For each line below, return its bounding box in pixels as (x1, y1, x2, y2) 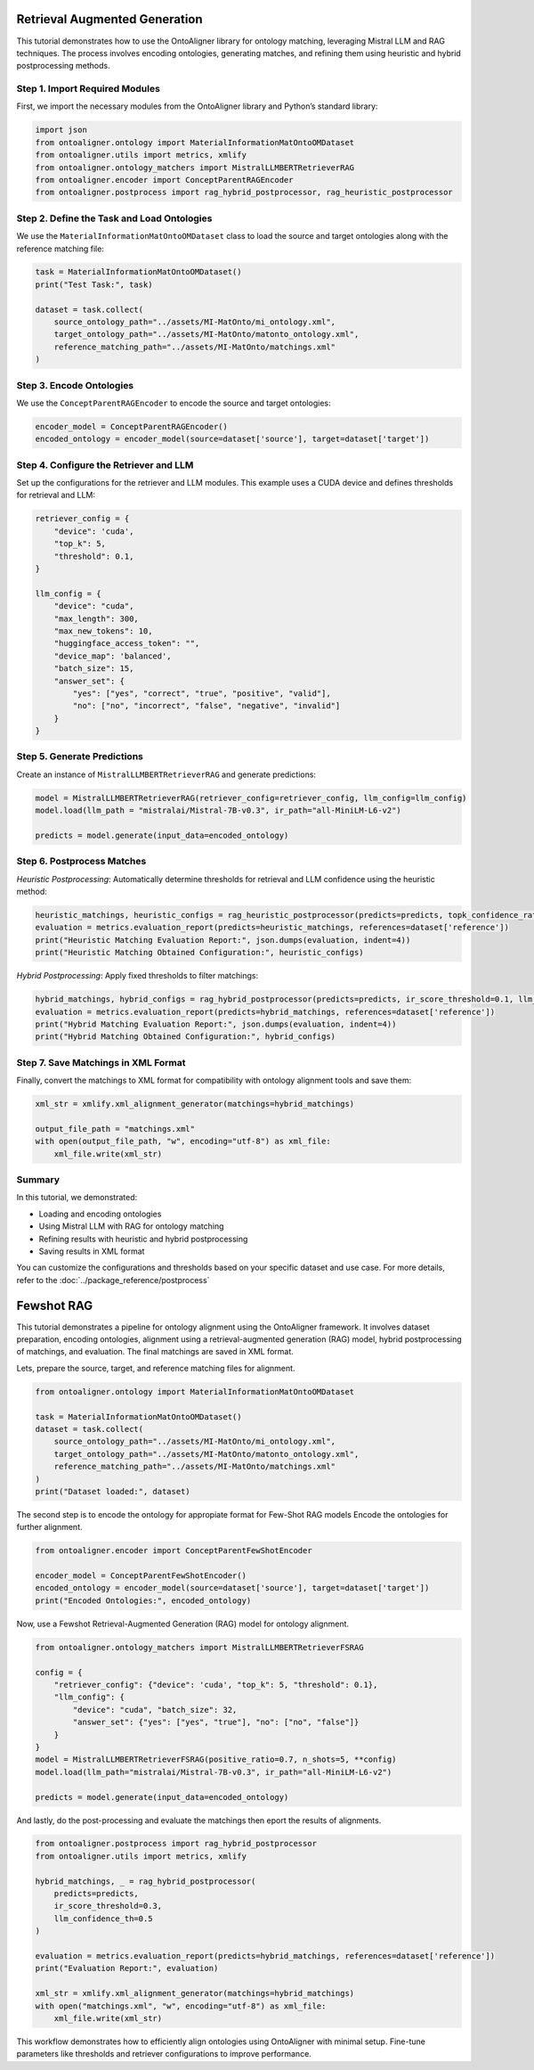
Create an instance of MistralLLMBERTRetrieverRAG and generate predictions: (16, 769, 316, 780)
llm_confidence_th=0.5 (53, 1913, 153, 1924)
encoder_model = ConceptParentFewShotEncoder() (35, 1571, 247, 1581)
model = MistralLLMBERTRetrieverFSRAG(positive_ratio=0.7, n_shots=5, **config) (35, 1755, 397, 1764)
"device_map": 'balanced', (53, 650, 173, 661)
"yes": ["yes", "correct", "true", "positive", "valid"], (72, 688, 331, 699)
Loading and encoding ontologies (38, 1208, 162, 1219)
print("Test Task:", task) (35, 279, 153, 290)
